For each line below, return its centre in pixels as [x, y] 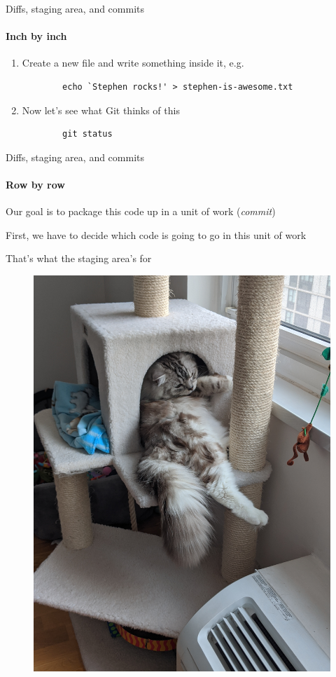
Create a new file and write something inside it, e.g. [133, 63]
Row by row [35, 184]
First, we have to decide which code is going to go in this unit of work [156, 234]
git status [87, 134]
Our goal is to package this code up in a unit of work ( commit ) [141, 211]
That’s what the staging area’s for [79, 258]
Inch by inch [36, 36]
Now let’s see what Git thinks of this [101, 110]
